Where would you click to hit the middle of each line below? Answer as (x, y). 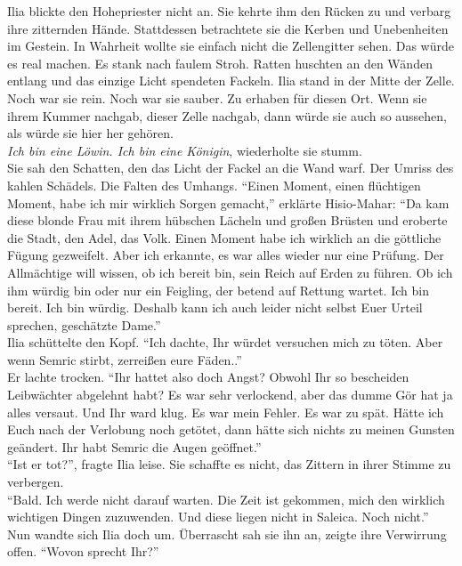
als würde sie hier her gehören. (90, 133)
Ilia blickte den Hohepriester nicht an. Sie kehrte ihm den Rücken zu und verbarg (229, 11)
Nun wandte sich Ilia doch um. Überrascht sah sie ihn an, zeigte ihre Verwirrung (227, 534)
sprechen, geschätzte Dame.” (84, 324)
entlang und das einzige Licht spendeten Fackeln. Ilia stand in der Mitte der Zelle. (231, 81)
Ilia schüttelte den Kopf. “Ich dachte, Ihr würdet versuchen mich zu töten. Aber (225, 342)
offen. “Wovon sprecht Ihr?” (83, 551)
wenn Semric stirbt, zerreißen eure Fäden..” (125, 359)
